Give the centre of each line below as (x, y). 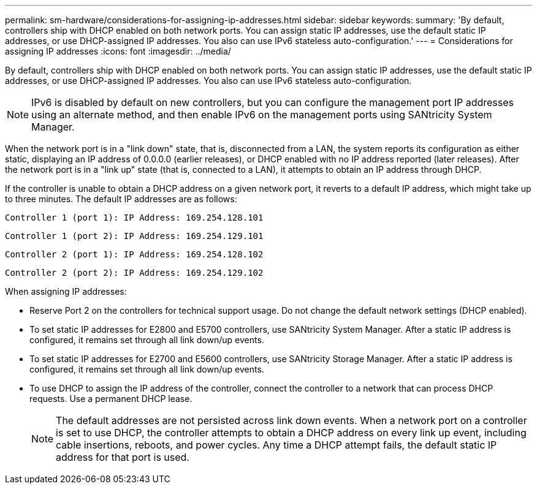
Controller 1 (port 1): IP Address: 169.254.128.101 (134, 218)
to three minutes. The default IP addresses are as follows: (121, 199)
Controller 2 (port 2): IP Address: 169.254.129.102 (134, 273)
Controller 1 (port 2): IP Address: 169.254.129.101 (134, 236)
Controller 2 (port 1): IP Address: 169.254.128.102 (134, 254)
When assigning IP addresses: (66, 291)
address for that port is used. (123, 457)
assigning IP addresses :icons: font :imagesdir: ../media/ (118, 51)
